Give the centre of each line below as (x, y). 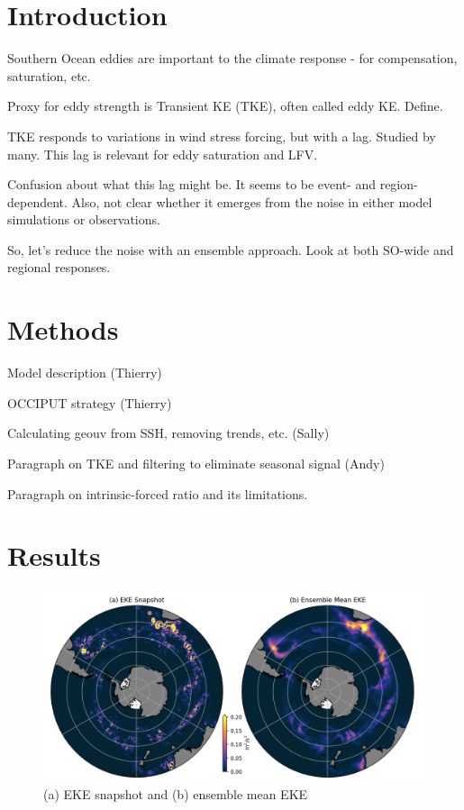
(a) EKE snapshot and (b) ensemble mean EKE (176, 793)
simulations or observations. (84, 219)
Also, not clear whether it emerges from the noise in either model (252, 201)
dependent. (37, 201)
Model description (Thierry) (85, 373)
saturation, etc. (49, 75)
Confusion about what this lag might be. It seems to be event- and (192, 184)
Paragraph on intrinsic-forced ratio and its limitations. (158, 493)
